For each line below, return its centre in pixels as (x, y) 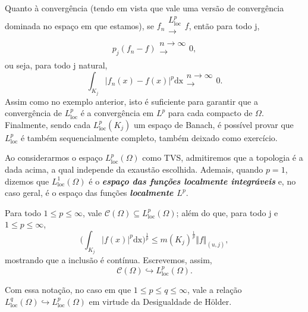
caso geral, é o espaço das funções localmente (89, 193)
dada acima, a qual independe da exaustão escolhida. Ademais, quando (134, 169)
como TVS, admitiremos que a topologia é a (223, 157)
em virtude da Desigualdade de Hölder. (160, 301)
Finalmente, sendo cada (48, 124)
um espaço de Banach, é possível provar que (214, 124)
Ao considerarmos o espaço (54, 157)
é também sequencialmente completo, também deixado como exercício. (149, 137)
